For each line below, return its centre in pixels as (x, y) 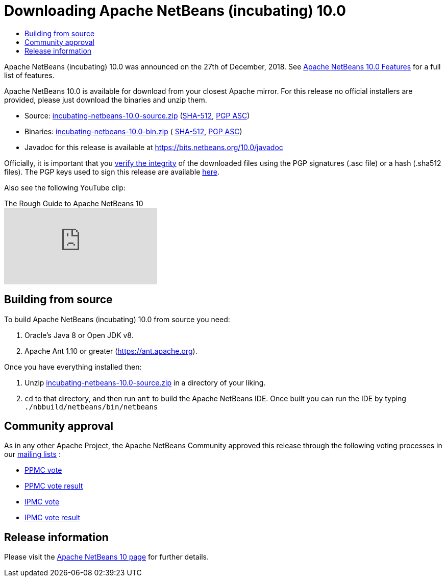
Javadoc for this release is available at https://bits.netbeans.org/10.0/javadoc (154, 147)
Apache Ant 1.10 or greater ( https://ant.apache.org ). (111, 351)
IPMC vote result (53, 518)
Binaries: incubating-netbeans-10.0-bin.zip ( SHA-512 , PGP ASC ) (133, 131)
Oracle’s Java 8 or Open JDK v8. (79, 335)
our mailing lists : (32, 454)
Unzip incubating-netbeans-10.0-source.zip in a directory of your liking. (145, 382)
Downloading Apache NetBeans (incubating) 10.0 (175, 11)
